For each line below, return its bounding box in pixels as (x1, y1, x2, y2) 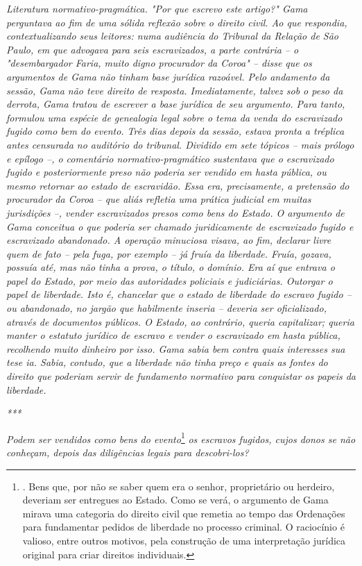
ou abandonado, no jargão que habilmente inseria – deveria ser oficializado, (6, 301, 327, 315)
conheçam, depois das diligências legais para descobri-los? (6, 445, 249, 460)
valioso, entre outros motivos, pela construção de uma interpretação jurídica (22, 533, 346, 548)
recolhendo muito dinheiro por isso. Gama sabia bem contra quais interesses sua (6, 341, 345, 356)
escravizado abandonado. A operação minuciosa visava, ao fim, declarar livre (6, 233, 331, 247)
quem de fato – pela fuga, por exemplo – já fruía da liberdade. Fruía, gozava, (6, 246, 331, 260)
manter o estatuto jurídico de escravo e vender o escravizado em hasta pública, (6, 328, 341, 342)
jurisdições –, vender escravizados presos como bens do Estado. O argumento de (6, 205, 345, 219)
